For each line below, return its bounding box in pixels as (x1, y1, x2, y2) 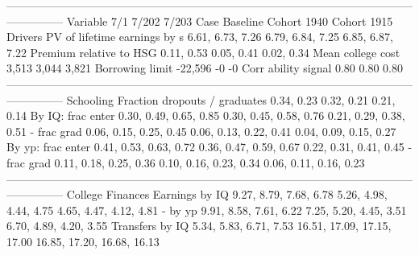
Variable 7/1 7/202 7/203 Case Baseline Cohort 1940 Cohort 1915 (66, 12, 393, 29)
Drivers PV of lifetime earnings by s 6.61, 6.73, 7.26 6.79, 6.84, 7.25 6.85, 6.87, (6, 28, 393, 45)
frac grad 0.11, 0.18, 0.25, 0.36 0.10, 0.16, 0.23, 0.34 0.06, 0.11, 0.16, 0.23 (6, 154, 365, 171)
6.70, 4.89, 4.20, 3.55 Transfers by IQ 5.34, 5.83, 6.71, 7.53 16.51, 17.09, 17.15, (6, 217, 392, 234)
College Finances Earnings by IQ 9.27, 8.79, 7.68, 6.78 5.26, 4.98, (66, 186, 388, 203)
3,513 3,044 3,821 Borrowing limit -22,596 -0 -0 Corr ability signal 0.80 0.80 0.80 (6, 60, 403, 76)
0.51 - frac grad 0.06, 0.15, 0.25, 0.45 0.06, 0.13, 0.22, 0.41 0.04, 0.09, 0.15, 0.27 (6, 122, 396, 139)
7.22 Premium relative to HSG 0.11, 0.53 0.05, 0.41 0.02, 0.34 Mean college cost (6, 43, 400, 60)
